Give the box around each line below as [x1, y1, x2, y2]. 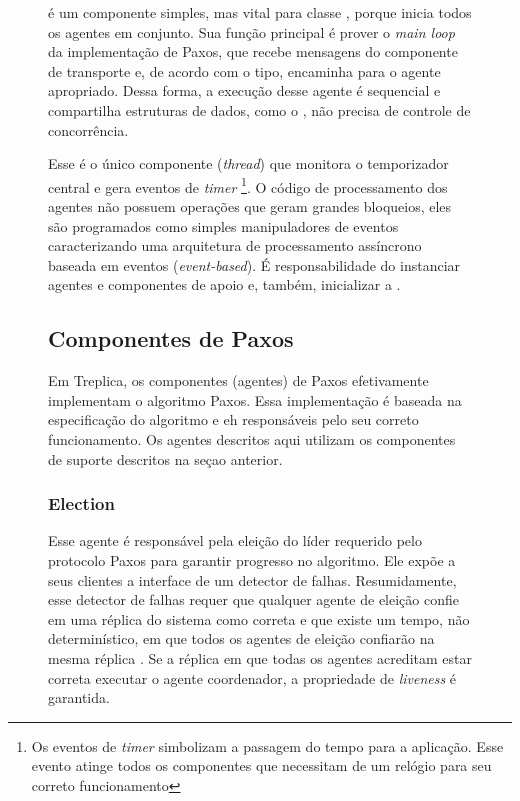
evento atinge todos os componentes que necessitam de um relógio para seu [31, 755, 492, 776]
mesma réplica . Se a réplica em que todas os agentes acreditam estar [48, 647, 472, 668]
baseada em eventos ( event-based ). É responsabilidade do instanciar [48, 254, 461, 275]
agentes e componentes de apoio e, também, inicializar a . [48, 274, 401, 295]
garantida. [48, 687, 110, 708]
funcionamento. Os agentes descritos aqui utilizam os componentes [48, 428, 456, 449]
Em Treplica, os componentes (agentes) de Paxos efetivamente [48, 370, 429, 391]
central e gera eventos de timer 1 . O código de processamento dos [48, 173, 448, 197]
